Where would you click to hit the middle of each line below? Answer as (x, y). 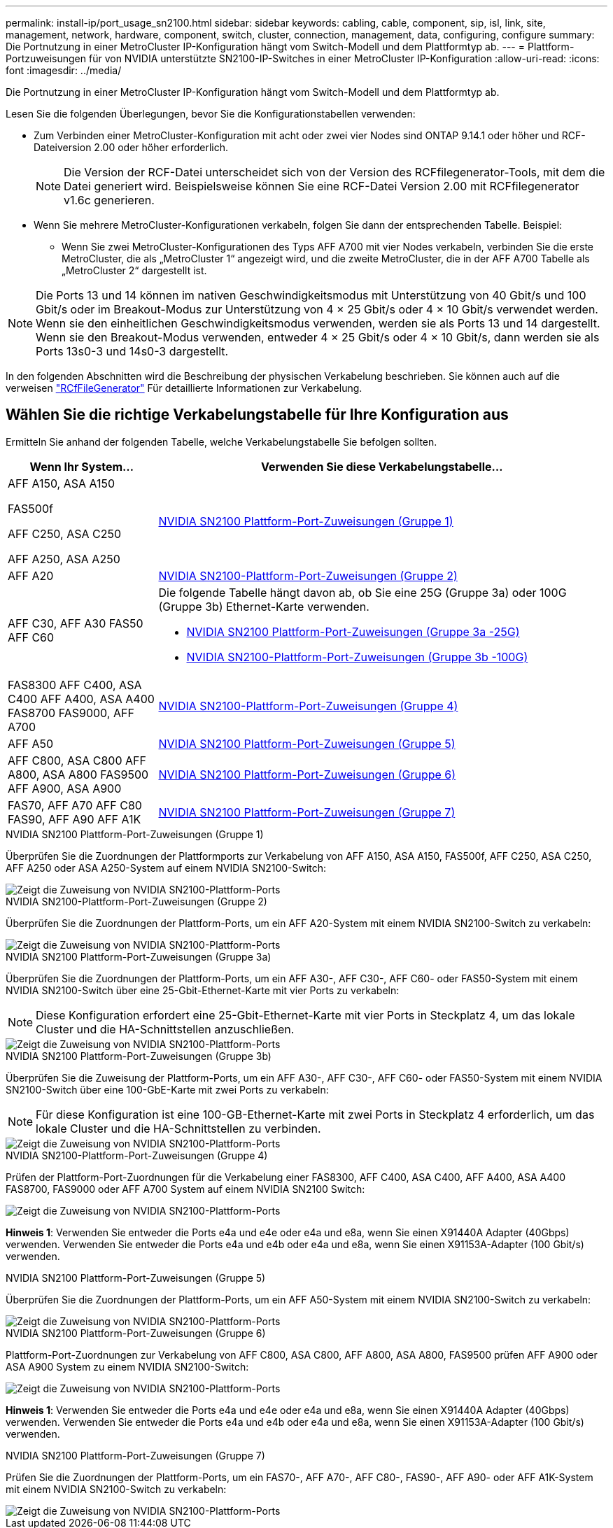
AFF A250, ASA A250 (64, 559)
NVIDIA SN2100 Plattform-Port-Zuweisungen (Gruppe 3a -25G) (353, 631)
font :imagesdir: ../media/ (64, 70)
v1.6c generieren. (109, 200)
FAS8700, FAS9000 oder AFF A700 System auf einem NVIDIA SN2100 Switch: (185, 1189)
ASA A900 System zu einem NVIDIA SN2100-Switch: (127, 1366)
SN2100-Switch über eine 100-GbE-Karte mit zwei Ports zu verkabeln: (167, 1089)
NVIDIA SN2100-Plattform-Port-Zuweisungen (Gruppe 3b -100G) (357, 657)
